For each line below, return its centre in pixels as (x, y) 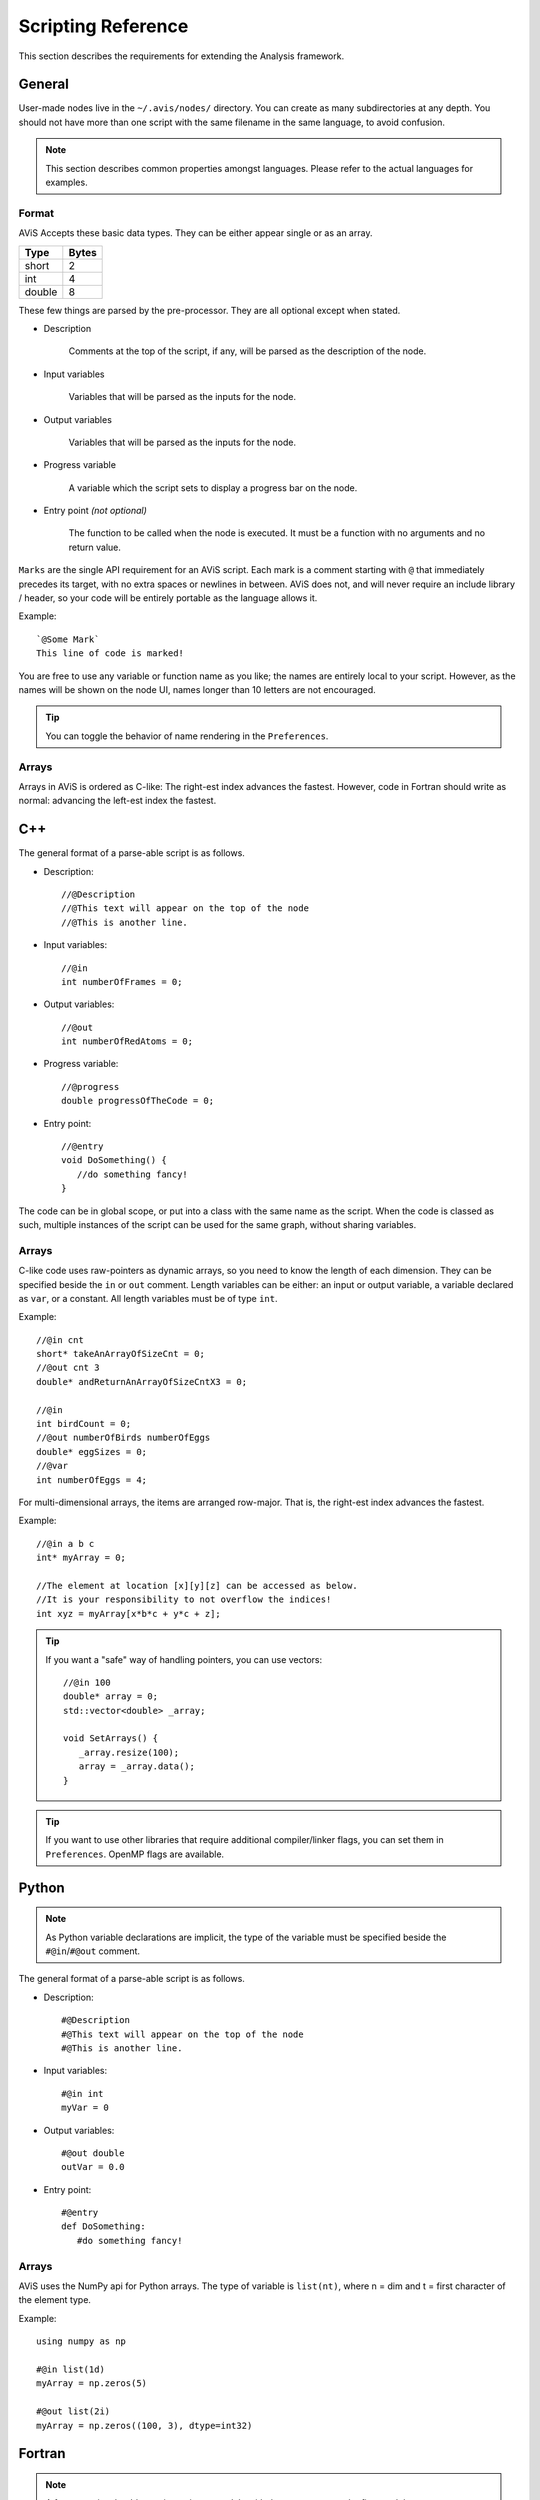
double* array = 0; (111, 1696)
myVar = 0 (85, 2108)
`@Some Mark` (68, 639)
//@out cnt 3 (68, 1368)
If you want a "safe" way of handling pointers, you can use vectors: (184, 1659)
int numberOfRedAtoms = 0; (127, 1041)
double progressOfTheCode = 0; (138, 1101)
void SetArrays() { (111, 1738)
